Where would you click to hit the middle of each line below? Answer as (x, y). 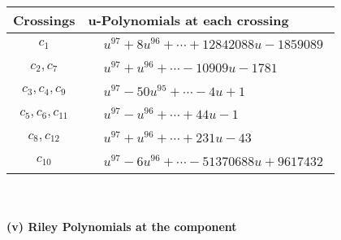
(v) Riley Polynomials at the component (122, 227)
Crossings (44, 20)
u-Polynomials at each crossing (188, 20)
